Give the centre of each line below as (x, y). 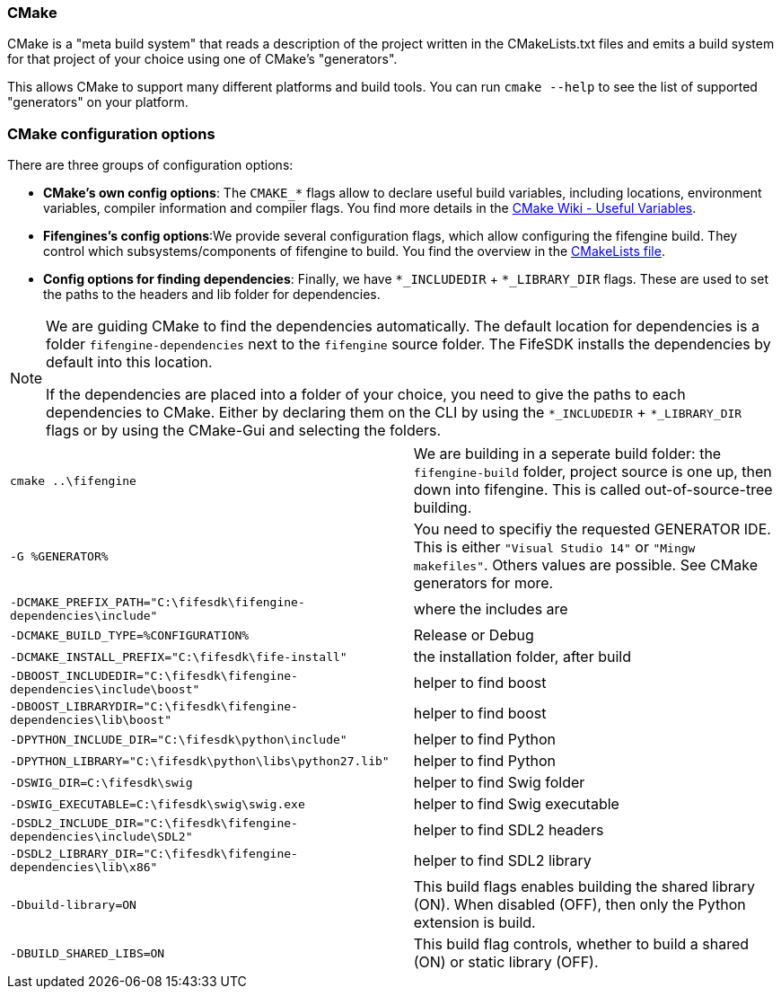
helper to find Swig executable (516, 804)
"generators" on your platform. (98, 102)
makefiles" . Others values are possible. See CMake (585, 565)
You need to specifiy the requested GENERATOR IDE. (592, 529)
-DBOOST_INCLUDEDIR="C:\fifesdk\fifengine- (154, 676)
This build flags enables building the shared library (584, 887)
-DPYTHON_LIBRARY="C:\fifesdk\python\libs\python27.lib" (200, 761)
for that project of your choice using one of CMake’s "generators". (202, 59)
